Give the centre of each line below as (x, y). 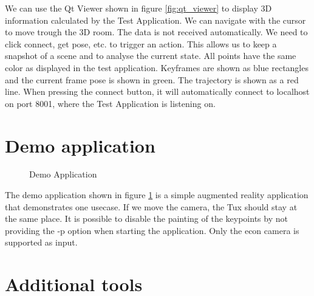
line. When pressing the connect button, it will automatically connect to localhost (157, 91)
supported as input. (41, 242)
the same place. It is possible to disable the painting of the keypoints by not (146, 219)
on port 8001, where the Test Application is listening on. (110, 103)
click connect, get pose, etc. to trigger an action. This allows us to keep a (141, 43)
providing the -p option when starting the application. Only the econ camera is (152, 230)
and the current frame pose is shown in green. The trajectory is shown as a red (152, 79)
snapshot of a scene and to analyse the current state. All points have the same (151, 56)
